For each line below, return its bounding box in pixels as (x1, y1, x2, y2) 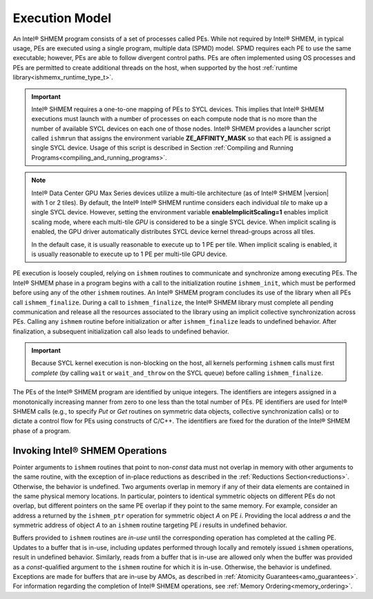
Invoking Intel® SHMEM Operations (12, 445, 167, 457)
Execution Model (12, 10, 112, 26)
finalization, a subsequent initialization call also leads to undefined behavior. (12, 327, 229, 335)
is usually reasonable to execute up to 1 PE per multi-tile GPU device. (31, 250, 228, 258)
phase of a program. (12, 426, 71, 435)
